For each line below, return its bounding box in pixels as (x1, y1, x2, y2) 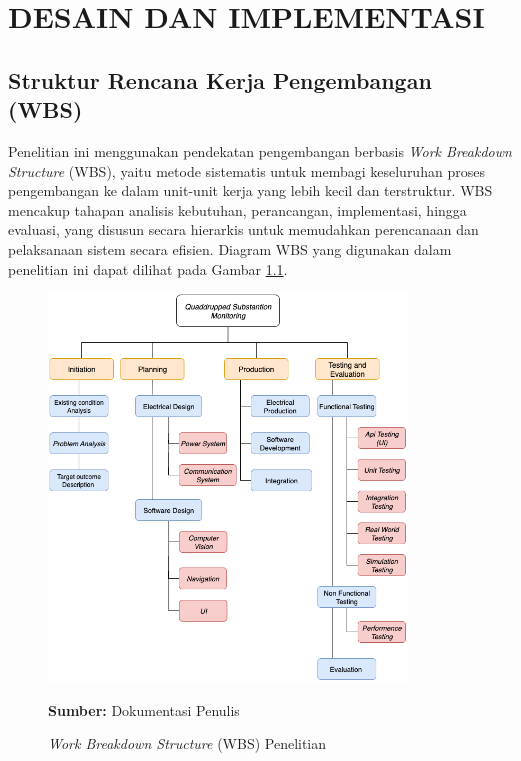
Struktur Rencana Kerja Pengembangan (8, 64, 432, 95)
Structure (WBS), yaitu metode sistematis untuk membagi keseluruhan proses (8, 160, 485, 181)
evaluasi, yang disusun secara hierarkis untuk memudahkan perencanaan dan (8, 219, 479, 240)
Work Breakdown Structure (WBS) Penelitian (48, 733, 327, 754)
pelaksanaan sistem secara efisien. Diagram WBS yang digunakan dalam (8, 238, 452, 259)
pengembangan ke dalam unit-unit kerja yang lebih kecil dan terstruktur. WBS (8, 180, 493, 201)
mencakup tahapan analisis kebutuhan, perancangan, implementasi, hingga (8, 199, 467, 220)
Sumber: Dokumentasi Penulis (48, 699, 240, 720)
